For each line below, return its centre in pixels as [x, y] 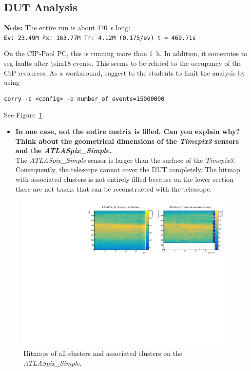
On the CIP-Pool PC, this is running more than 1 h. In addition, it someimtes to [126, 53]
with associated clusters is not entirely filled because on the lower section [124, 179]
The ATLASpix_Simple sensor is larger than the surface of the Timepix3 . [125, 160]
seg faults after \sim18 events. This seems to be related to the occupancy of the [123, 63]
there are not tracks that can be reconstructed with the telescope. [114, 188]
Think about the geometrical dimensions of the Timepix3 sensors [127, 141]
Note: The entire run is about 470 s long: [67, 28]
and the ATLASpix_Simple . [63, 150]
